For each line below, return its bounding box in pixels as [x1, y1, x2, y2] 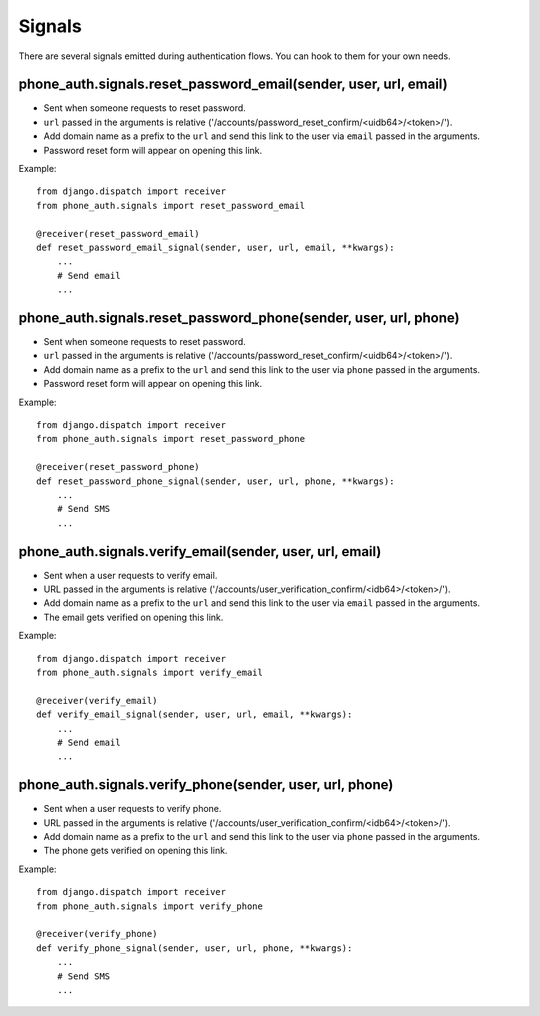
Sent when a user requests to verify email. [43, 569, 218, 581]
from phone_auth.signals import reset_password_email [36, 200, 305, 211]
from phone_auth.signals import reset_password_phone [36, 433, 305, 445]
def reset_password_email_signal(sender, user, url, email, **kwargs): [36, 241, 395, 253]
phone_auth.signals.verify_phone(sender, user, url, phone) [18, 776, 394, 794]
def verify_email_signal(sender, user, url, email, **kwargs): [36, 709, 353, 720]
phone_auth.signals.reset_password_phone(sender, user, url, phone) [18, 309, 460, 326]
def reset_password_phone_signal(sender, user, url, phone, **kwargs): [36, 475, 395, 487]
